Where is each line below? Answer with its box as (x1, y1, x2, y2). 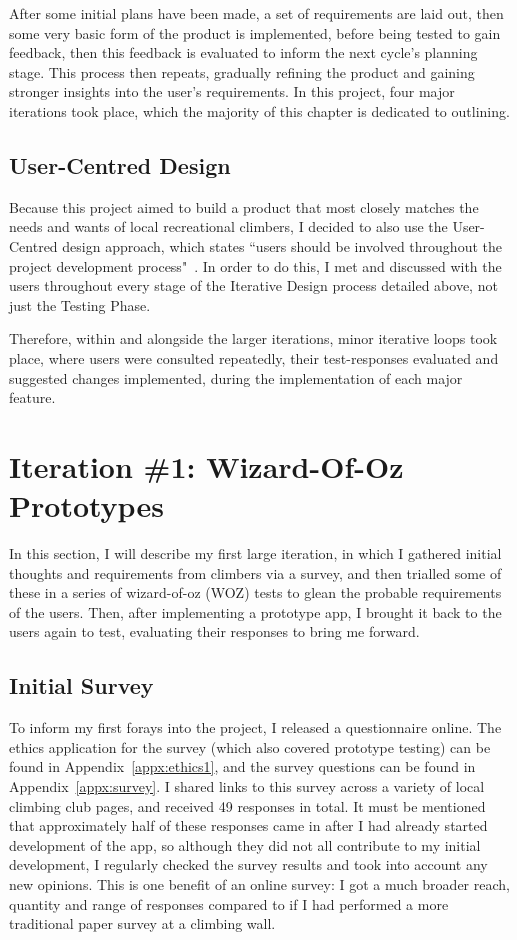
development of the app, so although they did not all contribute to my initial (9, 834, 481, 855)
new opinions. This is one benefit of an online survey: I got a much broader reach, (9, 873, 510, 894)
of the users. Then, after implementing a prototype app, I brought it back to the (9, 601, 502, 622)
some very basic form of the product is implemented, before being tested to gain (9, 22, 501, 43)
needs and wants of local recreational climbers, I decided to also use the (9, 216, 448, 237)
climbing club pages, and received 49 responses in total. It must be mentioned (9, 795, 486, 816)
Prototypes (9, 485, 164, 526)
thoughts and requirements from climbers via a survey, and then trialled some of (9, 562, 502, 583)
